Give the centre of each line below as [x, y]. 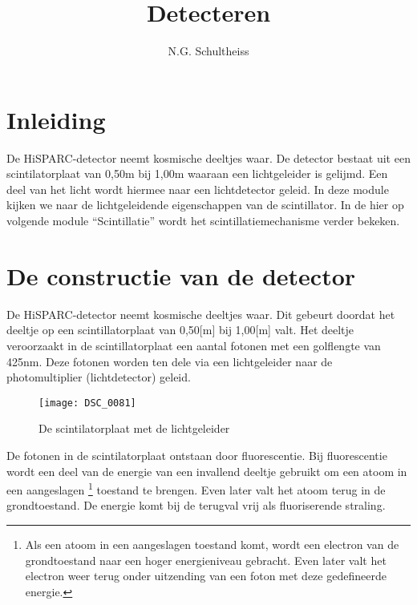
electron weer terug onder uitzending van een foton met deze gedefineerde [206, 576]
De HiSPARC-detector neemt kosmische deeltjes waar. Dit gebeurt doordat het [201, 314]
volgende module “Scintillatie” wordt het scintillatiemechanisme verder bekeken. [203, 221]
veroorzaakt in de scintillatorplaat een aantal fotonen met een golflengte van [194, 345]
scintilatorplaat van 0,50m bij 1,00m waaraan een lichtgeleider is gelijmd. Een [197, 173]
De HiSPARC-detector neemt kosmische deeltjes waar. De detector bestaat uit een [208, 157]
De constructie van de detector [181, 275]
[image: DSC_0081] [87, 403]
